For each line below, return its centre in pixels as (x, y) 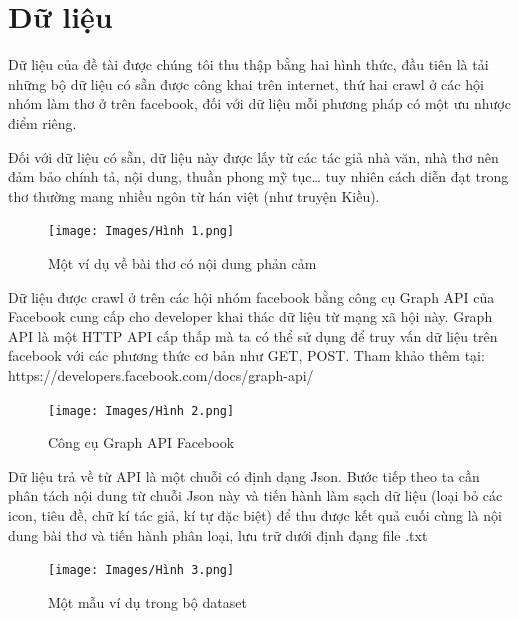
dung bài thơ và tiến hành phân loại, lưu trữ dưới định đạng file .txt (218, 534)
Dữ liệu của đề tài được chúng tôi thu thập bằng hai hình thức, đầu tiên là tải (248, 64)
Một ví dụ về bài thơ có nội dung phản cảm (182, 262)
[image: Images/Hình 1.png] (141, 231)
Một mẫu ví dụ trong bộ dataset (147, 601)
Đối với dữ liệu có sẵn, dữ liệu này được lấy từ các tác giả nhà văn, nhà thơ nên (253, 156)
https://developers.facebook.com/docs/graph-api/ (161, 374)
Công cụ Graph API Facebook (141, 442)
